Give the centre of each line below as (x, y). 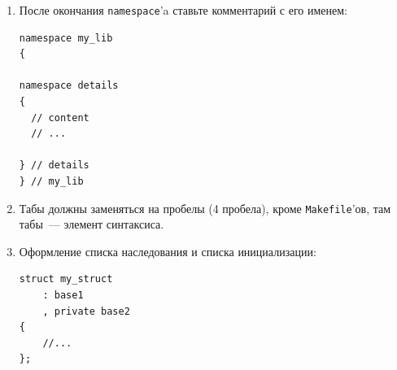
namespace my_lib (66, 38)
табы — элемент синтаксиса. (92, 224)
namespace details (69, 86)
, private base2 (86, 311)
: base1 (63, 296)
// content (60, 118)
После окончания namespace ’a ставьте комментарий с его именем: (183, 10)
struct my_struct (66, 279)
